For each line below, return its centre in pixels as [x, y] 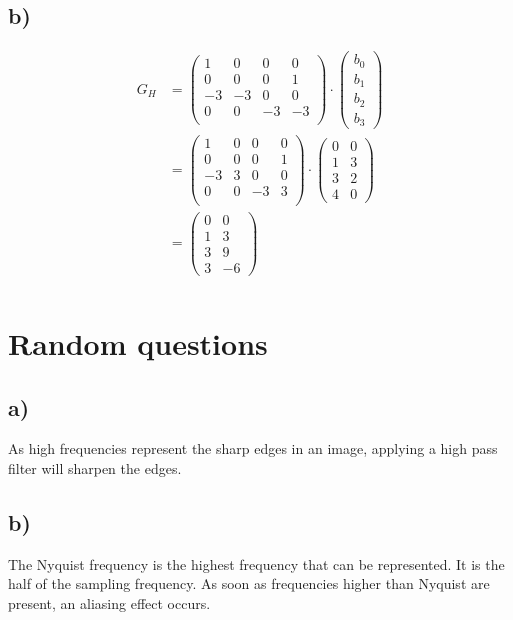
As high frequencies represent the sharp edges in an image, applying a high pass [253, 448]
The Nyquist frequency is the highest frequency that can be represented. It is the [256, 563]
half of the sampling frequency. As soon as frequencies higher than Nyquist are [249, 583]
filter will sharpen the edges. [95, 467]
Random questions [138, 342]
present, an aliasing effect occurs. [109, 602]
